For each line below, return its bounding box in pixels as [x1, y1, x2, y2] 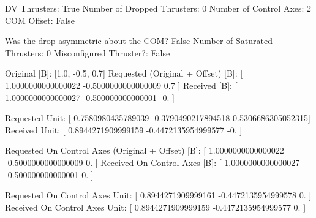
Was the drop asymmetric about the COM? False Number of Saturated [5, 34, 273, 47]
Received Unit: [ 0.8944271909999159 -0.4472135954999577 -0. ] [5, 123, 243, 136]
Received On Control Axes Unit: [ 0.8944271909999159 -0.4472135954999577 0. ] [5, 200, 306, 213]
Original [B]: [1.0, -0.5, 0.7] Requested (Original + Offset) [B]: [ [5, 67, 243, 80]
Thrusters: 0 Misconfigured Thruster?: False [5, 46, 170, 59]
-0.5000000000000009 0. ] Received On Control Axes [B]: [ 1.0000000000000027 [5, 156, 300, 168]
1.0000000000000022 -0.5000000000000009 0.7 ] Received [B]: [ [5, 78, 238, 91]
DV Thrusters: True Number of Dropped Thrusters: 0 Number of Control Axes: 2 [5, 2, 312, 14]
